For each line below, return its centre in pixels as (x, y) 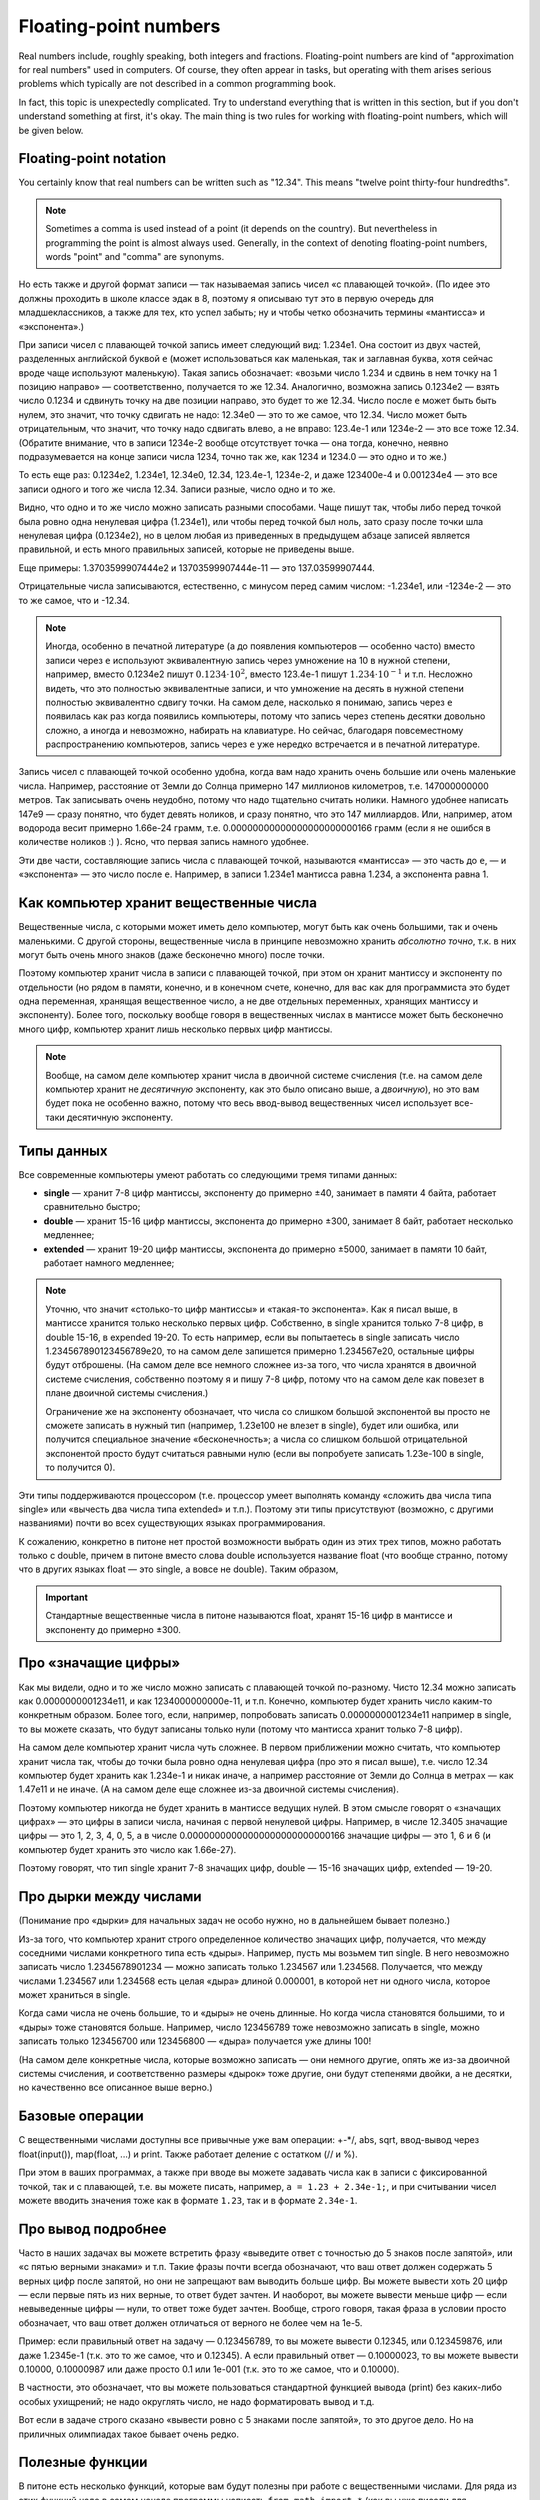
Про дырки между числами (110, 1896)
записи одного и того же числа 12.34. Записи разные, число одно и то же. (177, 489)
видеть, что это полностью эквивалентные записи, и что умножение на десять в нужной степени (254, 688)
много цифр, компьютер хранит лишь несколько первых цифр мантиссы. (175, 1029)
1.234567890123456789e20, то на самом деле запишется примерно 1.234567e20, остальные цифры (260, 1351)
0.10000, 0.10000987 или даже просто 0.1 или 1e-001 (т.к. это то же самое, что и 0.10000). (209, 2369)
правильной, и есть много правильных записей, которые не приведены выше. (186, 549)
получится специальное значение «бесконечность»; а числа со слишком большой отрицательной (256, 1439)
